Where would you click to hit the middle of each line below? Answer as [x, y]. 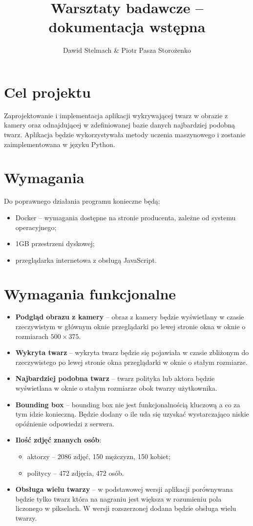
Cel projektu [47, 92]
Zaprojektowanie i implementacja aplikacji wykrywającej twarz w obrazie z [116, 115]
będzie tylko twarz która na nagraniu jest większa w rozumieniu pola [118, 498]
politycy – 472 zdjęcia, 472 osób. [75, 473]
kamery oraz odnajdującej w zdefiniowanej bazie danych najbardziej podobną [120, 125]
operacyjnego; [36, 227]
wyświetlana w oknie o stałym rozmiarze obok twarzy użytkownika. [116, 388]
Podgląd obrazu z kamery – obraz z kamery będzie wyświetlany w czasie [130, 317]
